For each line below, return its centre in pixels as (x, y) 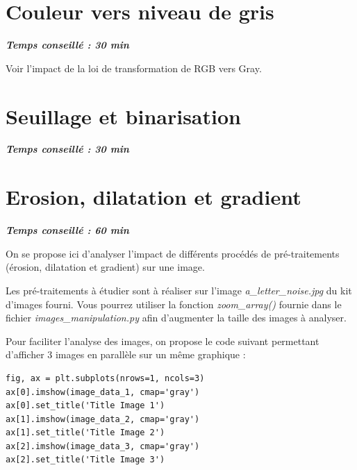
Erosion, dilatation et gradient (153, 197)
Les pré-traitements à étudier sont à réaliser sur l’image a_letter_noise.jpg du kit (179, 290)
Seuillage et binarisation (123, 116)
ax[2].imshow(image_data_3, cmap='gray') (103, 446)
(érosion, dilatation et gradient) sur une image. (105, 267)
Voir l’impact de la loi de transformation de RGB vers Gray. (134, 68)
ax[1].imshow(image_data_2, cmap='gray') (103, 419)
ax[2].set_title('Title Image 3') (85, 460)
